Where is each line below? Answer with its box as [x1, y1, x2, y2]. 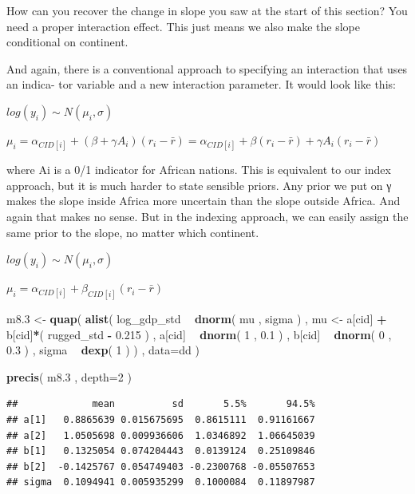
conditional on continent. [6, 34, 128, 50]
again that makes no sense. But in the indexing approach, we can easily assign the [6, 207, 409, 224]
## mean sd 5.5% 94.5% [6, 398, 315, 410]
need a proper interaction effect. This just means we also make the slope [6, 18, 360, 34]
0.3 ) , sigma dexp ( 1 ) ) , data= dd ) [6, 342, 200, 358]
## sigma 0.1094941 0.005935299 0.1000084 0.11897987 [6, 476, 315, 488]
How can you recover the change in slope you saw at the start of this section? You [6, 2, 408, 18]
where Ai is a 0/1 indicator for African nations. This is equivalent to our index [6, 161, 391, 178]
